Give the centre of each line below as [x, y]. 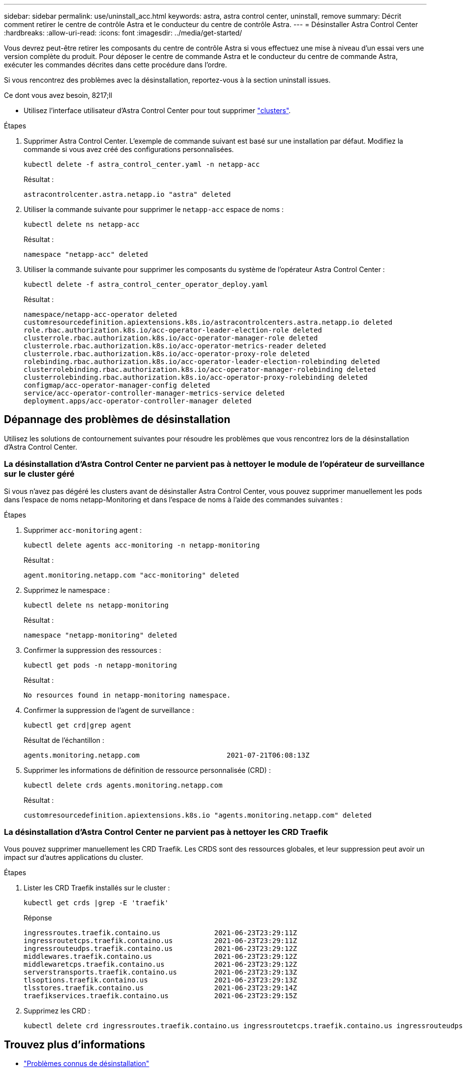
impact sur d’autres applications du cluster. [73, 857]
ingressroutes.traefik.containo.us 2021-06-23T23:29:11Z [160, 933]
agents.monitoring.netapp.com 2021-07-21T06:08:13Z [167, 755]
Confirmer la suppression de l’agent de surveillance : [109, 710]
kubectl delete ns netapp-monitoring [96, 605]
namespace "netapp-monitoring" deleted [100, 635]
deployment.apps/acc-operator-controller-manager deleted [138, 401]
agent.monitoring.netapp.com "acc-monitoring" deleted [131, 575]
